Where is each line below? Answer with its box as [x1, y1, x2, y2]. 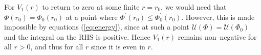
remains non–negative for [178, 31, 257, 42]
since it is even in [91, 41, 145, 52]
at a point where [66, 11, 118, 22]
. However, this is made [181, 11, 255, 22]
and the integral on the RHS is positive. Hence [4, 31, 150, 42]
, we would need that [161, 2, 227, 12]
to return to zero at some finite [42, 2, 140, 12]
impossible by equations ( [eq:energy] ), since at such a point [4, 21, 189, 32]
